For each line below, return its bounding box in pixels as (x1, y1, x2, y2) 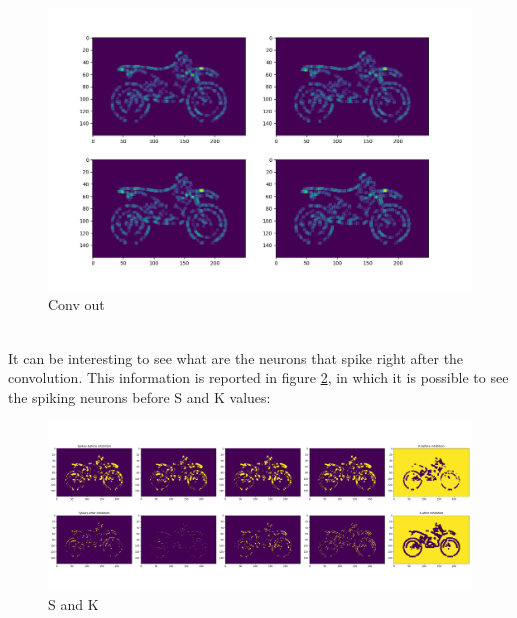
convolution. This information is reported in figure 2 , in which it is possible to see (8, 367, 509, 388)
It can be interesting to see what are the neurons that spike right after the (8, 347, 464, 368)
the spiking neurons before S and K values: (8, 386, 271, 407)
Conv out (48, 294, 105, 315)
